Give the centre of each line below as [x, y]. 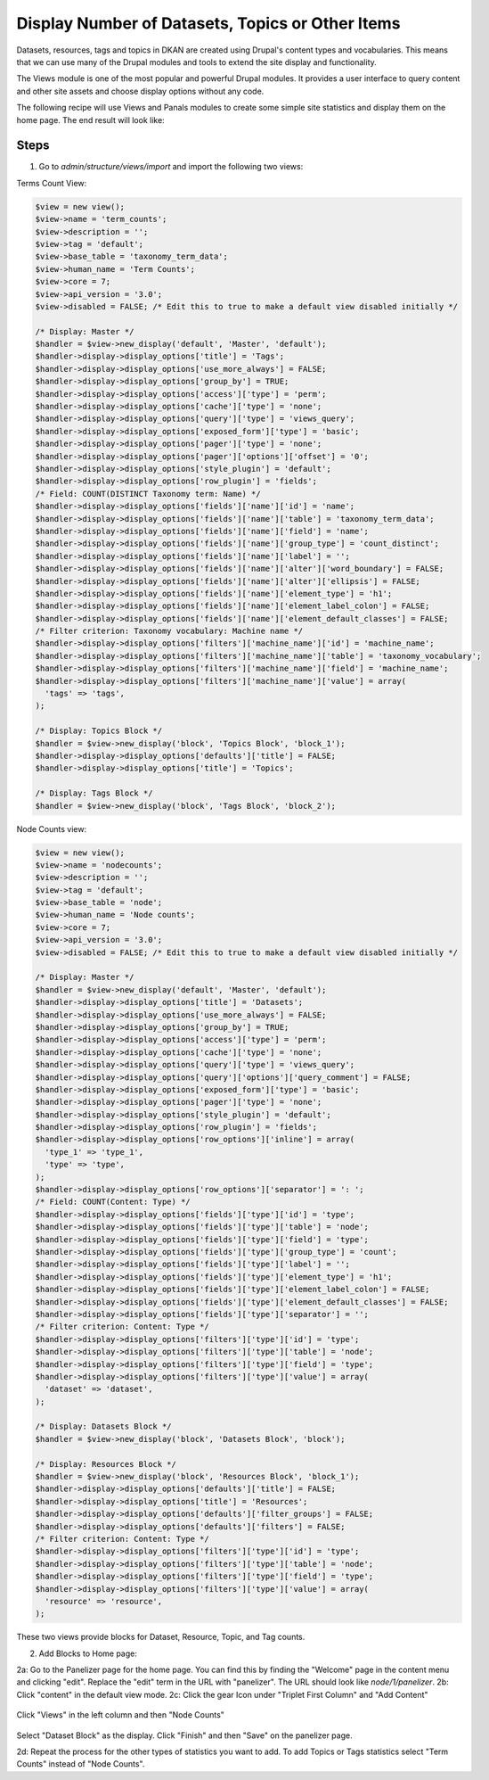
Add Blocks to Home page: [88, 1653]
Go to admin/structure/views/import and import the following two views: [171, 167]
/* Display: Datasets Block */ [104, 1426]
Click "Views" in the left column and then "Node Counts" [120, 1715]
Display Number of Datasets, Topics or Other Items [208, 23]
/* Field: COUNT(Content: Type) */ [113, 1202]
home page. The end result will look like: [90, 119]
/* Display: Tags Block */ [94, 793]
